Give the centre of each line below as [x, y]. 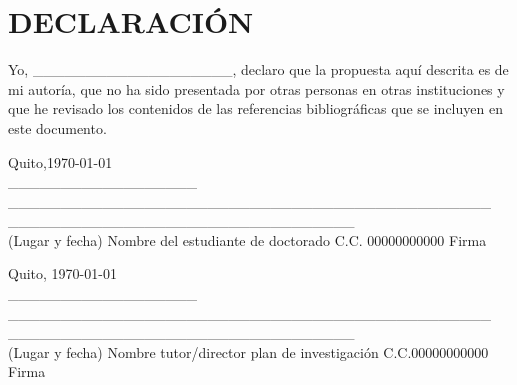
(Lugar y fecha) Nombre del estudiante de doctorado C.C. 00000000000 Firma [247, 239]
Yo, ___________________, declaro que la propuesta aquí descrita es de [258, 69]
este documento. [57, 127]
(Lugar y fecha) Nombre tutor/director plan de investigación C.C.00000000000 [248, 351]
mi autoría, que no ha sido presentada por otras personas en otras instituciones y [256, 88]
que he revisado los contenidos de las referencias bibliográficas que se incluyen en [255, 108]
